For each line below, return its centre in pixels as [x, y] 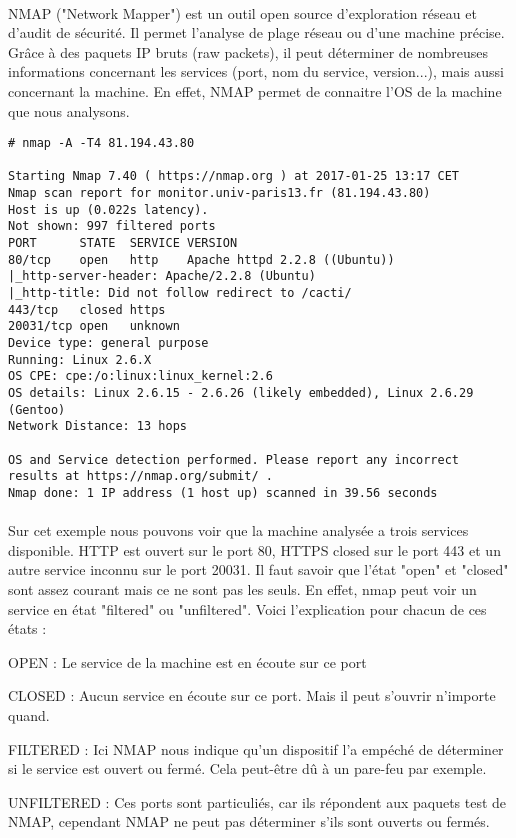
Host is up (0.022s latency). [108, 209]
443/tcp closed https [87, 309]
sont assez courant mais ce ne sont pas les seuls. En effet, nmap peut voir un [242, 588]
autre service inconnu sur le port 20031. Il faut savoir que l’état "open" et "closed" [258, 569]
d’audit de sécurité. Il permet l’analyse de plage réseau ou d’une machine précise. [256, 32]
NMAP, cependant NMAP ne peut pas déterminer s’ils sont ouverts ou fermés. [249, 821]
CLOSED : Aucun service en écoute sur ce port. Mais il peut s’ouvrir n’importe [252, 695]
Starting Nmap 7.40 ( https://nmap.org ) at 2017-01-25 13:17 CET [234, 176]
